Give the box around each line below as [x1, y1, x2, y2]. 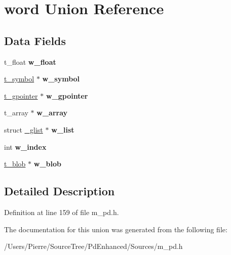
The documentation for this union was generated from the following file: [4, 224, 227, 234]
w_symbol [42, 73, 80, 84]
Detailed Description [4, 183, 115, 199]
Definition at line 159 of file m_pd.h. [4, 206, 119, 217]
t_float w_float [4, 56, 56, 67]
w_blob [33, 158, 61, 169]
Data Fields [4, 32, 66, 48]
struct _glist [4, 124, 43, 135]
